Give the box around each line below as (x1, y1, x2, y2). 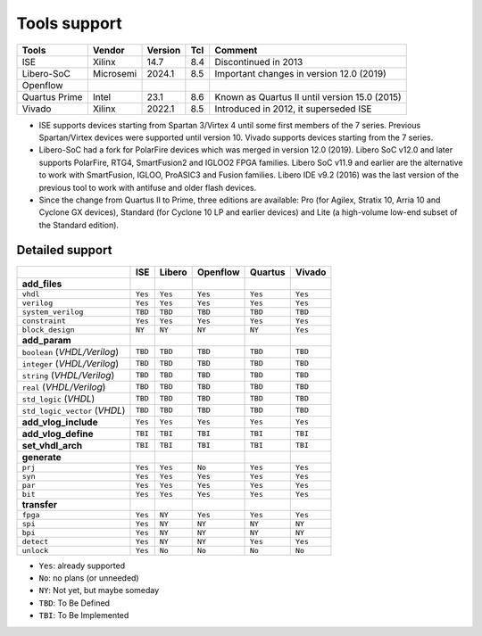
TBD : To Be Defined (38, 598, 111, 608)
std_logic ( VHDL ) (21, 392, 96, 405)
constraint (21, 316, 67, 326)
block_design (21, 325, 75, 335)
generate (21, 450, 62, 463)
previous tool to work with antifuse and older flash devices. (38, 182, 257, 193)
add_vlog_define (21, 427, 94, 440)
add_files (21, 277, 62, 290)
